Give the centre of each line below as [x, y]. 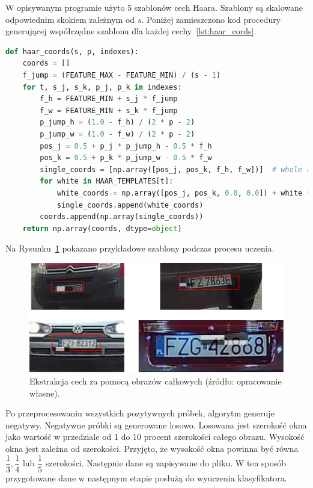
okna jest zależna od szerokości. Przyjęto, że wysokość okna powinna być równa [152, 449]
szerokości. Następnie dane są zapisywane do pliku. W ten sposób [166, 463]
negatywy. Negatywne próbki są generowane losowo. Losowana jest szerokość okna [156, 425]
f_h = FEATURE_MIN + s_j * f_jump [109, 99]
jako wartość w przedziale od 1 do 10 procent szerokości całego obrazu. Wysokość [155, 437]
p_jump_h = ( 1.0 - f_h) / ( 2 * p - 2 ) [117, 122]
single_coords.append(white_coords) [130, 205]
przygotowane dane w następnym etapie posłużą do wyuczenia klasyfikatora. [146, 477]
